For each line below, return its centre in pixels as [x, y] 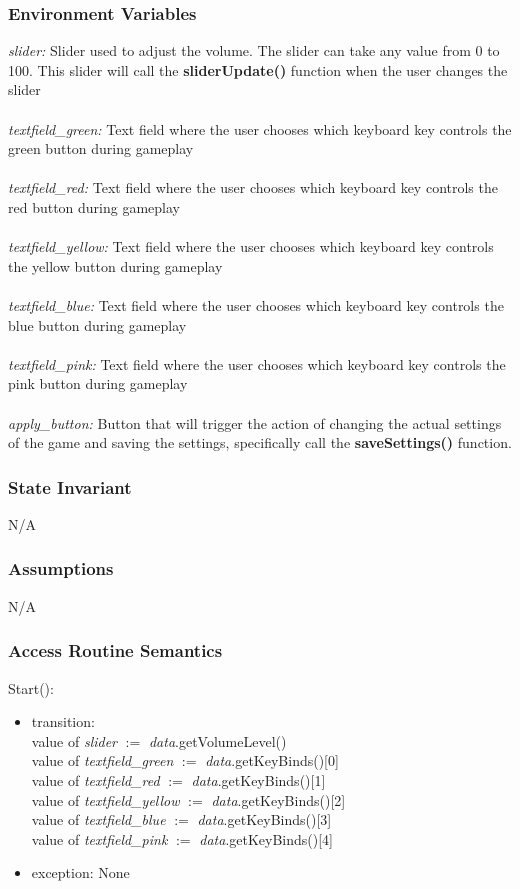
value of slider [74, 740]
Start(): [31, 687]
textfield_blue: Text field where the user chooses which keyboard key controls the [256, 304]
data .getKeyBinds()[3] [264, 819]
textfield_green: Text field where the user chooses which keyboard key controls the [260, 128]
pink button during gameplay [98, 383]
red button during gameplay [94, 206]
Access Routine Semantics [115, 650]
